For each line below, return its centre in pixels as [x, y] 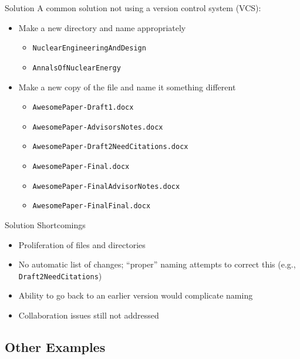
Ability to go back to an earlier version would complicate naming [136, 295]
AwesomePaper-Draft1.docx [83, 108]
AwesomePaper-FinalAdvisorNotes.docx [106, 186]
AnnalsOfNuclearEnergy [77, 68]
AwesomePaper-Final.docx [81, 167]
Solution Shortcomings [45, 225]
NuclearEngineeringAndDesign [89, 48]
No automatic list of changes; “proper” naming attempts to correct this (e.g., [157, 264]
